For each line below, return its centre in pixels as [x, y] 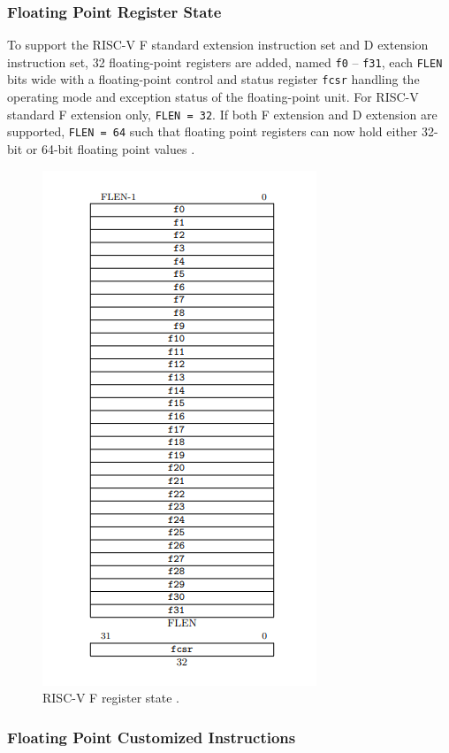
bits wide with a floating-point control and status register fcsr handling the [213, 79]
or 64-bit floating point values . [110, 149]
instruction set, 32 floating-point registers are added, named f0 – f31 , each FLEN [225, 61]
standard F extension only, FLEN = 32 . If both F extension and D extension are [222, 114]
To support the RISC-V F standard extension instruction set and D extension [218, 45]
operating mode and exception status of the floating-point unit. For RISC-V [213, 97]
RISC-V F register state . [111, 698]
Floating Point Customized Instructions [152, 737]
